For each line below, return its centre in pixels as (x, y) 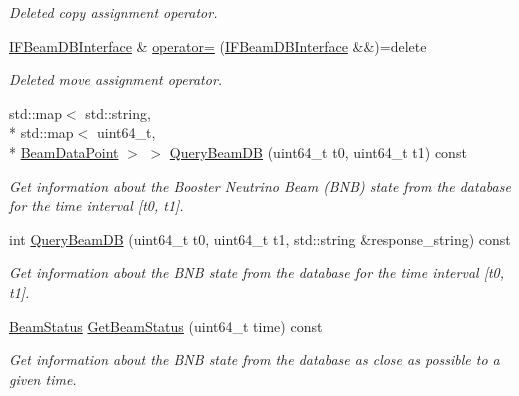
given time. (43, 378)
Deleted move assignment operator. (116, 79)
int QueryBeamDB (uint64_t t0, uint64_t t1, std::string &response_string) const (260, 238)
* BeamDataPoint (64, 151)
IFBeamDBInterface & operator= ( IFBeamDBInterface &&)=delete (218, 45)
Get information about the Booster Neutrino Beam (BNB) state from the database (260, 185)
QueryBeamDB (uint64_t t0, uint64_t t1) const (318, 151)
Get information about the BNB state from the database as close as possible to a (254, 359)
